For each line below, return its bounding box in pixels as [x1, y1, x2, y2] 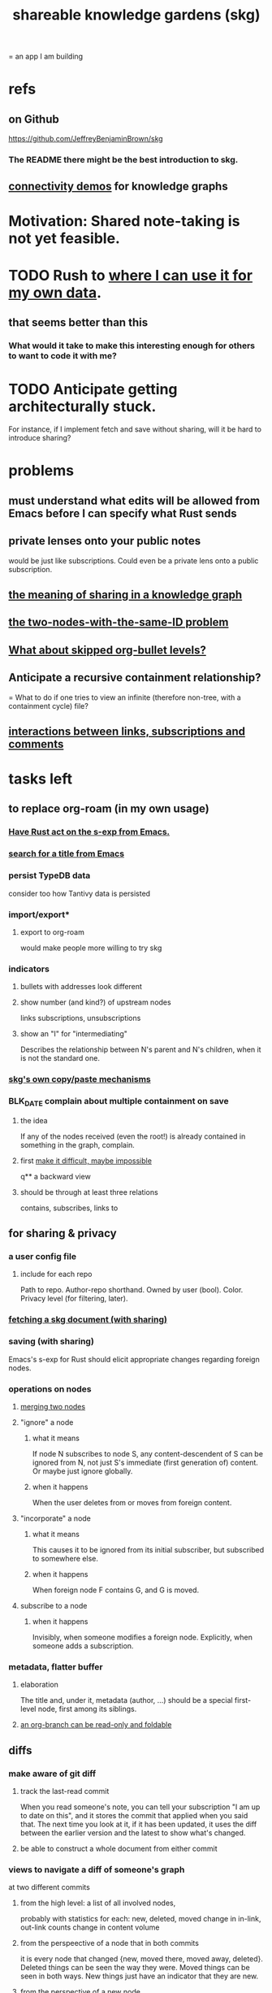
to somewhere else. [32, 1553, 99, 1563]
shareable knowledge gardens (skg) [12, 6, 261, 24]
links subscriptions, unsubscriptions [19, 1014, 141, 1023]
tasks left [8, 770, 73, 788]
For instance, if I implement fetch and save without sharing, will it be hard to [8, 424, 262, 434]
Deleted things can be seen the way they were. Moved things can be [19, 1963, 250, 1973]
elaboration [19, 1680, 58, 1690]
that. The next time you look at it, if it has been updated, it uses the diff [19, 1819, 257, 1829]
